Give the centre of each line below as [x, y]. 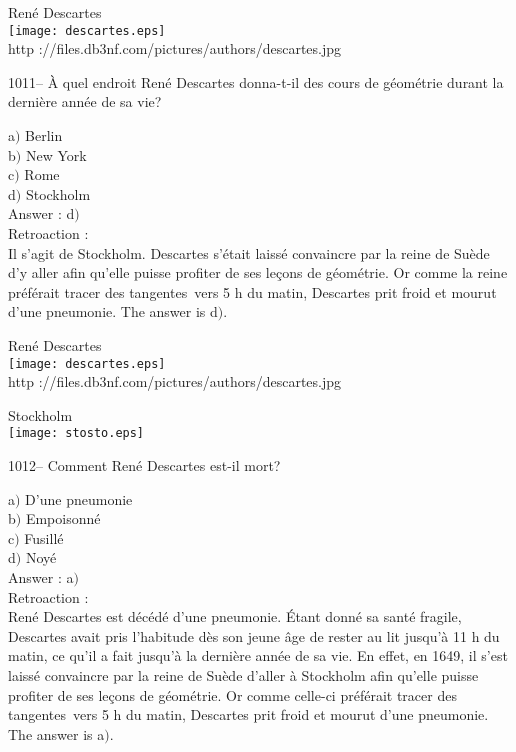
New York [56, 154]
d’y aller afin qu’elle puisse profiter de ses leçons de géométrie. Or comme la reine [258, 272]
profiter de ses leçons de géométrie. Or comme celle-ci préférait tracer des [232, 694]
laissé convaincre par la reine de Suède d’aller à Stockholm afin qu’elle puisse [243, 675]
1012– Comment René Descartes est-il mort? [144, 465]
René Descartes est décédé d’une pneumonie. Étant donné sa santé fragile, [235, 616]
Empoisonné [63, 518]
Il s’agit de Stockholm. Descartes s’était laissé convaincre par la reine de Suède [249, 252]
